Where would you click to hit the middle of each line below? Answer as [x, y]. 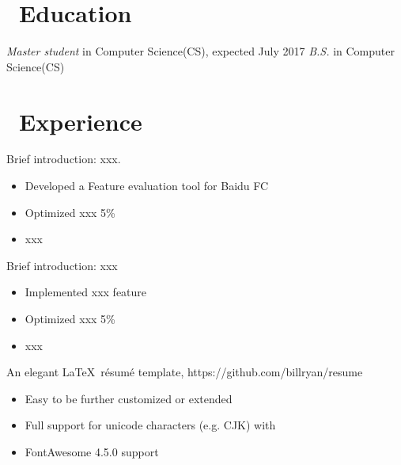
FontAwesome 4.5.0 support [92, 451]
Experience [81, 121]
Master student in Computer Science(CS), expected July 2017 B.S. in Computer [201, 51]
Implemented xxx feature [86, 292]
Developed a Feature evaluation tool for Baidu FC [147, 186]
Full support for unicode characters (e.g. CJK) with [150, 425]
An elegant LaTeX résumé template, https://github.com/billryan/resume [185, 372]
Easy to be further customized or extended [129, 398]
